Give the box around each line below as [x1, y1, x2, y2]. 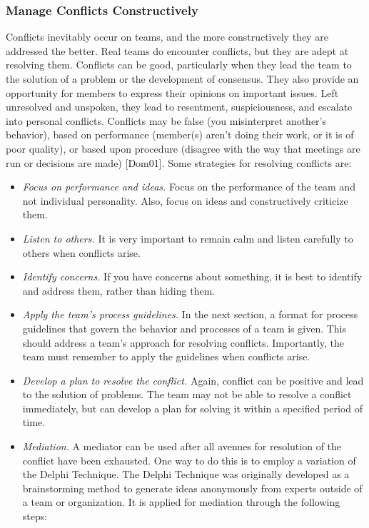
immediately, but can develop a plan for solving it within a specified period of [22, 400, 363, 415]
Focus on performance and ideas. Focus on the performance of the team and [22, 179, 355, 194]
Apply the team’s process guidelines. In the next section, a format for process [22, 307, 358, 322]
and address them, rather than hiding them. [22, 283, 216, 298]
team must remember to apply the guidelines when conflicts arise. [22, 349, 310, 364]
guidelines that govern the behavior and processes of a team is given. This [22, 320, 347, 335]
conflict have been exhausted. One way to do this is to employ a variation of [22, 452, 356, 467]
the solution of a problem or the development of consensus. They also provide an [6, 71, 359, 86]
